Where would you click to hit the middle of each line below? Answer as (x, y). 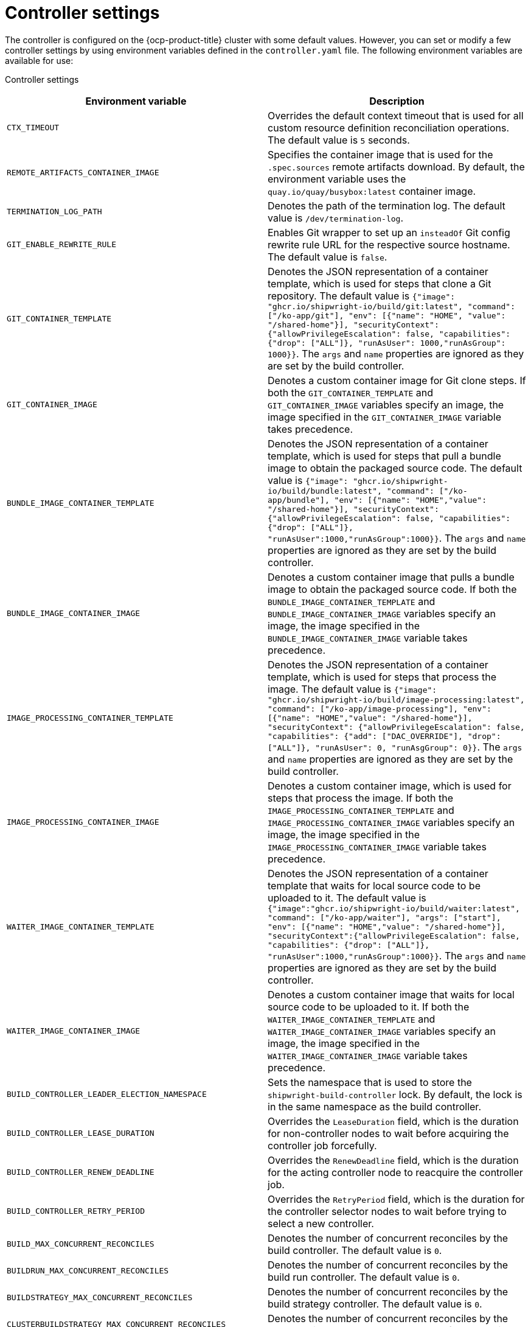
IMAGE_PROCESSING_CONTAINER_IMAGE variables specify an (391, 822)
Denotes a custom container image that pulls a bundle (391, 577)
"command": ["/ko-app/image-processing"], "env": (380, 709)
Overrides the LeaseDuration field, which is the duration (393, 1121)
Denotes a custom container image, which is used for (390, 786)
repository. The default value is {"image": (362, 296)
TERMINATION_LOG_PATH (54, 212)
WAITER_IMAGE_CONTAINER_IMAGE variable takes (368, 1055)
